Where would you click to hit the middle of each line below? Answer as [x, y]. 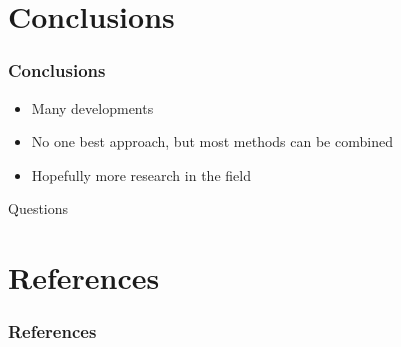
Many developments [92, 107]
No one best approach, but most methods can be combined [212, 141]
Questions [38, 208]
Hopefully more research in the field [141, 174]
